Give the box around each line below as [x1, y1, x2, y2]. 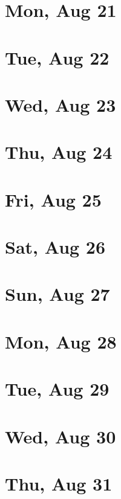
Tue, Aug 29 [5, 376, 110, 401]
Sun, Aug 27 [5, 282, 110, 306]
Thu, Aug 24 [5, 140, 113, 164]
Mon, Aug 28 [5, 329, 117, 353]
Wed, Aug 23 [5, 92, 116, 117]
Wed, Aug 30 [5, 423, 116, 448]
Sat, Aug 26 [5, 234, 106, 259]
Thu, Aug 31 [5, 471, 113, 495]
